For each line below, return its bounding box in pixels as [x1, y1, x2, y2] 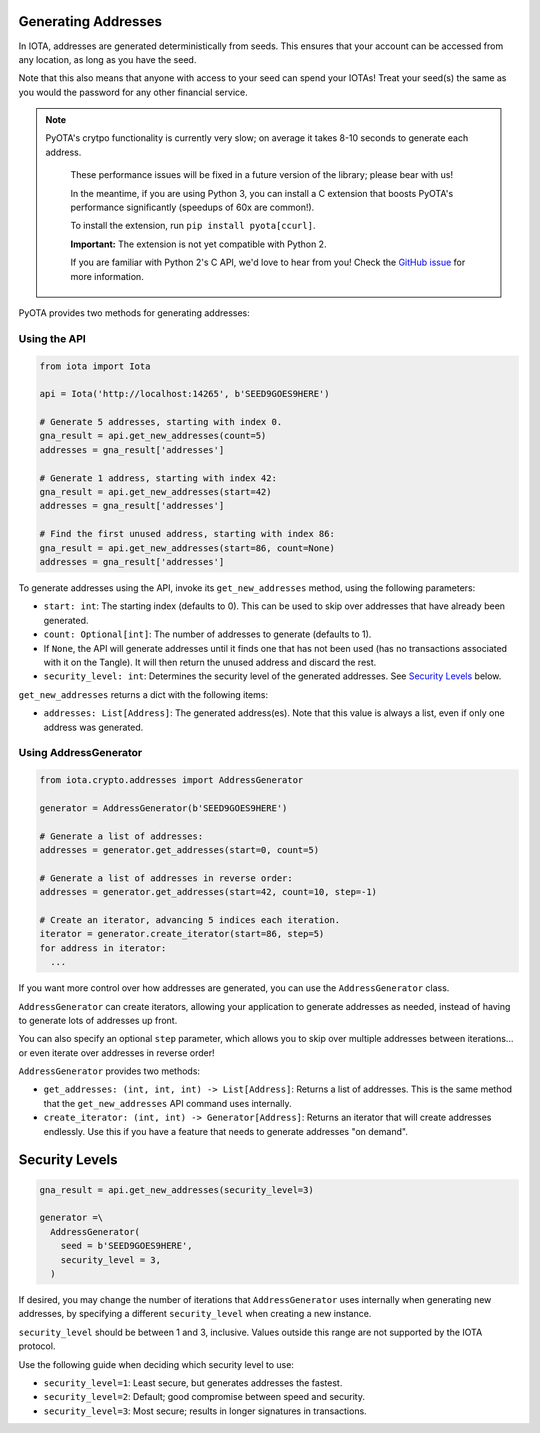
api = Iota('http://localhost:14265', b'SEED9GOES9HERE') [39, 388, 330, 400]
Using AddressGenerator [18, 746, 143, 760]
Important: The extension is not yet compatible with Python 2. [70, 238, 327, 250]
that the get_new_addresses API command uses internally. [43, 1097, 292, 1109]
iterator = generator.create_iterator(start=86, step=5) [39, 928, 325, 940]
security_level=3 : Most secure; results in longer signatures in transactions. [43, 1405, 367, 1417]
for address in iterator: [39, 942, 167, 954]
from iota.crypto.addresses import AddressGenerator [39, 775, 304, 786]
